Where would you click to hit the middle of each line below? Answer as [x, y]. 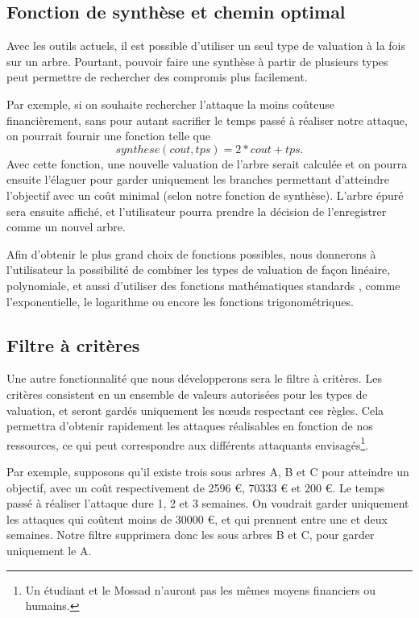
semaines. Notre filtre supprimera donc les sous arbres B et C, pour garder [191, 535]
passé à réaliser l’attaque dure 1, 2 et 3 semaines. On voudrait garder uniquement [208, 503]
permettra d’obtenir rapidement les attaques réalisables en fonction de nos [190, 426]
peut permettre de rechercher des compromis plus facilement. [157, 77]
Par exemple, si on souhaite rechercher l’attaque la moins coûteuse [171, 104]
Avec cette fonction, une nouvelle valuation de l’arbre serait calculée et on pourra [207, 163]
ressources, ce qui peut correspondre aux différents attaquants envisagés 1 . [188, 443]
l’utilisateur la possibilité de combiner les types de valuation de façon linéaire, [199, 270]
